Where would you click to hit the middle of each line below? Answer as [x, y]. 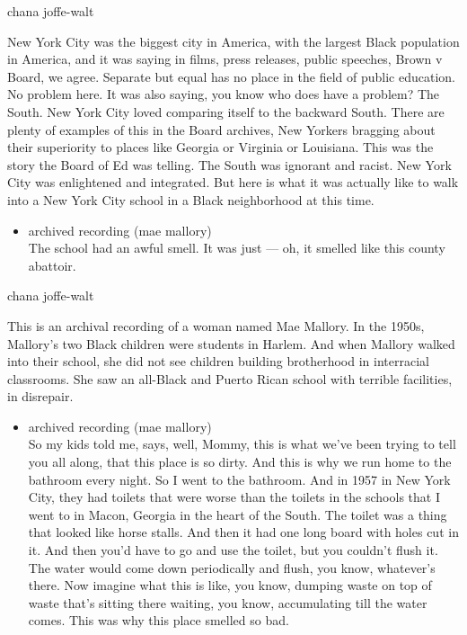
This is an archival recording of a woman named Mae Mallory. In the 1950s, [216, 325]
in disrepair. [40, 396]
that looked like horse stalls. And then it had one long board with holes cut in [243, 532]
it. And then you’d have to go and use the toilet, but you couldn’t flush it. [233, 550]
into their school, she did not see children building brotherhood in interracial [218, 361]
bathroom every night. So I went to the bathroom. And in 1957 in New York [239, 479]
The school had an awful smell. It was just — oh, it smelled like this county [237, 248]
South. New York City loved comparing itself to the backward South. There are [226, 111]
